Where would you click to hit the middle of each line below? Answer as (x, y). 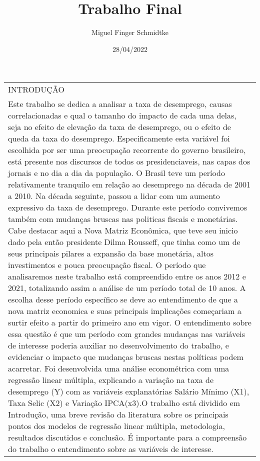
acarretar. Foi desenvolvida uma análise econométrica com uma (119, 368)
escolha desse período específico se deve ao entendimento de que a (123, 299)
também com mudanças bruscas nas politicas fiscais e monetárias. (123, 219)
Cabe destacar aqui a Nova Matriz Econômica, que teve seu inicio (123, 230)
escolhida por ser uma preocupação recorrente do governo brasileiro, (127, 150)
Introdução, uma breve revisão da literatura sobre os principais (118, 414)
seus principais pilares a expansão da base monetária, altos (111, 253)
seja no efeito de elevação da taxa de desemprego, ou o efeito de (119, 127)
